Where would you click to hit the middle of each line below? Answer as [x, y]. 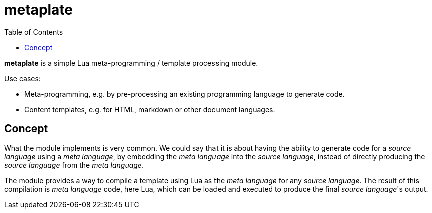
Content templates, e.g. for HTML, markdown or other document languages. [150, 109]
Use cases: [22, 78]
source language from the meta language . [74, 165]
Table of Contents [34, 32]
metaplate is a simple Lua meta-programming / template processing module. [131, 63]
